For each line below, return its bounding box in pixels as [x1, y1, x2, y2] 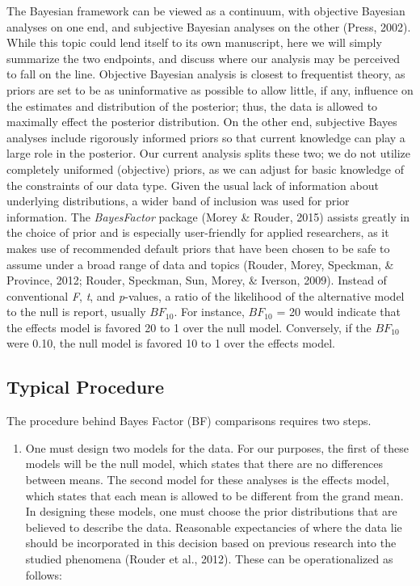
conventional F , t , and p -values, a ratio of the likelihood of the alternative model [6, 287, 405, 304]
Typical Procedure [6, 374, 165, 399]
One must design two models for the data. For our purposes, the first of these [25, 439, 409, 456]
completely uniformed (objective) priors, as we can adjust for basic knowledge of [6, 160, 405, 177]
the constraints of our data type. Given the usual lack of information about [6, 176, 379, 193]
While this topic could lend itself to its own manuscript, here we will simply [6, 34, 382, 51]
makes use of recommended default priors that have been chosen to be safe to [6, 239, 390, 256]
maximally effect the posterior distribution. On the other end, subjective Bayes [6, 113, 397, 130]
